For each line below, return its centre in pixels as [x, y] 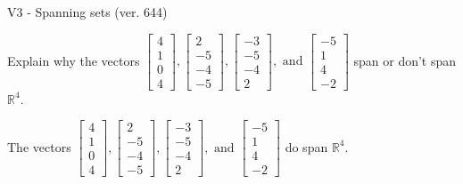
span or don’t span [405, 60]
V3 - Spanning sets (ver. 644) [87, 12]
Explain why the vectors [74, 60]
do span [306, 146]
